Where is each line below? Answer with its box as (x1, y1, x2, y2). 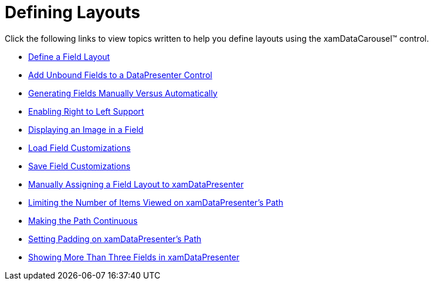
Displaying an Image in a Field (28, 124, 144, 135)
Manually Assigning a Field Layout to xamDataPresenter (28, 179, 244, 189)
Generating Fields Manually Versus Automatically (28, 88, 218, 98)
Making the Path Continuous (28, 215, 138, 226)
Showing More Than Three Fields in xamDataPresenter (28, 252, 240, 262)
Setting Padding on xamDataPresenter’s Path (28, 233, 202, 244)
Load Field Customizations (28, 142, 131, 153)
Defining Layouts (5, 2, 140, 22)
